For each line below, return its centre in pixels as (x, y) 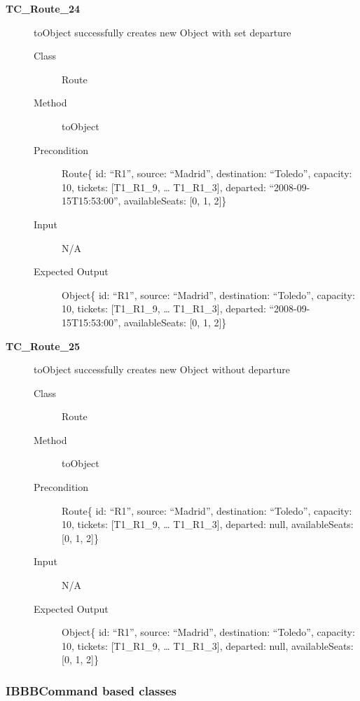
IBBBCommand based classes (91, 690)
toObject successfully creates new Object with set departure (162, 32)
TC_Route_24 (43, 8)
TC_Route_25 (43, 346)
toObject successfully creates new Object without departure (162, 369)
